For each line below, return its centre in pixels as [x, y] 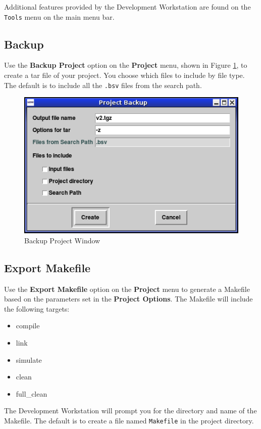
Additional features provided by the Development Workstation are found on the [127, 7]
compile [28, 326]
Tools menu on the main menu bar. [59, 16]
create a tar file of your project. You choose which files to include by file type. [124, 75]
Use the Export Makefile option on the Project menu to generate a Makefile [127, 289]
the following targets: [37, 308]
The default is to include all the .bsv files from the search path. [103, 85]
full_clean [32, 393]
